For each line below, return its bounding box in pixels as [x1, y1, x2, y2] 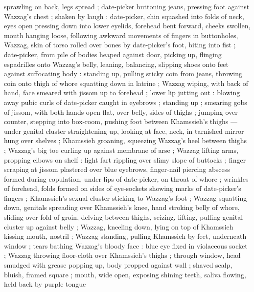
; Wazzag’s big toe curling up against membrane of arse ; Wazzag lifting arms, [4, 145, 238, 155]
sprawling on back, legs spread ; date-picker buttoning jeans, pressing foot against [4, 1, 250, 11]
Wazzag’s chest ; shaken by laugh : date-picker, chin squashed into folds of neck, [4, 11, 244, 21]
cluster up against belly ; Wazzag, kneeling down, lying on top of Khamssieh [4, 221, 233, 231]
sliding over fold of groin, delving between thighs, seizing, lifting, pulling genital [4, 212, 243, 222]
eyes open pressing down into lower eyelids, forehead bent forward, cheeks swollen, [4, 21, 251, 31]
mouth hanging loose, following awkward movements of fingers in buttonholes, [4, 30, 238, 40]
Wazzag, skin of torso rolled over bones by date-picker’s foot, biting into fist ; [4, 40, 236, 50]
